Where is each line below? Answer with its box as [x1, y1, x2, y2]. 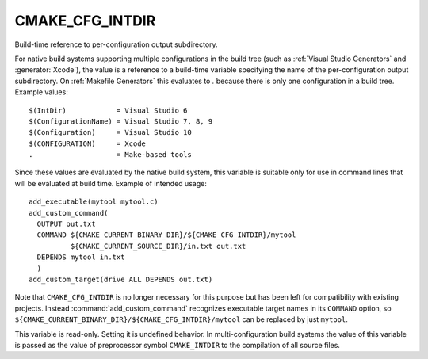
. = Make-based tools [29, 151, 192, 159]
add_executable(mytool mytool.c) [29, 197, 159, 206]
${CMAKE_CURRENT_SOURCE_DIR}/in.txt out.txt [70, 242, 246, 250]
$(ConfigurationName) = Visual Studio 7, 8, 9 [29, 116, 213, 126]
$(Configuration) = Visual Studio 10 [29, 128, 192, 137]
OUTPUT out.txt [36, 220, 96, 229]
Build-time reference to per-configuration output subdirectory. [14, 40, 218, 49]
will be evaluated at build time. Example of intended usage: [14, 178, 208, 188]
